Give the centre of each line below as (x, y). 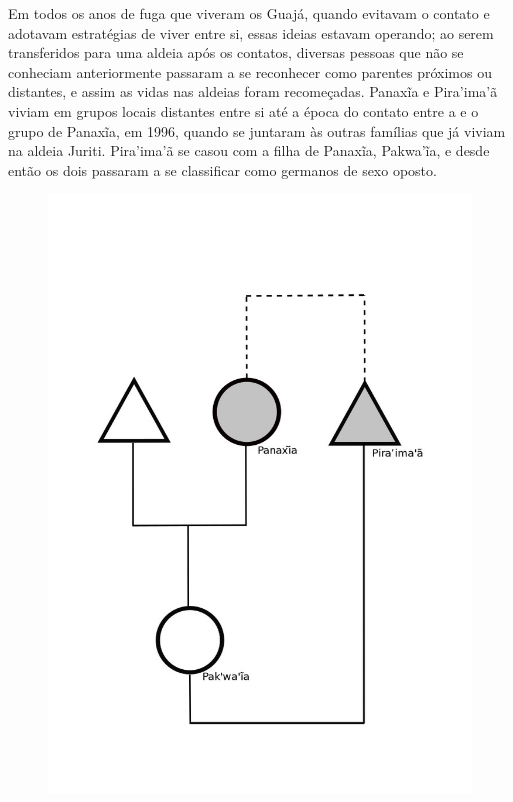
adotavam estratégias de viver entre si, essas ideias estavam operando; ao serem (251, 32)
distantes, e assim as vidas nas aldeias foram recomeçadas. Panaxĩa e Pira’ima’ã (253, 91)
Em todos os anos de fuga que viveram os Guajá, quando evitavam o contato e (249, 13)
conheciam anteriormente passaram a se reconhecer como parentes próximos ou (250, 71)
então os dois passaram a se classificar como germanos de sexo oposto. (222, 169)
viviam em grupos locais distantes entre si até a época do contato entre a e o (243, 110)
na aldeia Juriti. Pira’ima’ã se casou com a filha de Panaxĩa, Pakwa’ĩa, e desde (249, 150)
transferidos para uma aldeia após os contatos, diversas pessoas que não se (236, 52)
